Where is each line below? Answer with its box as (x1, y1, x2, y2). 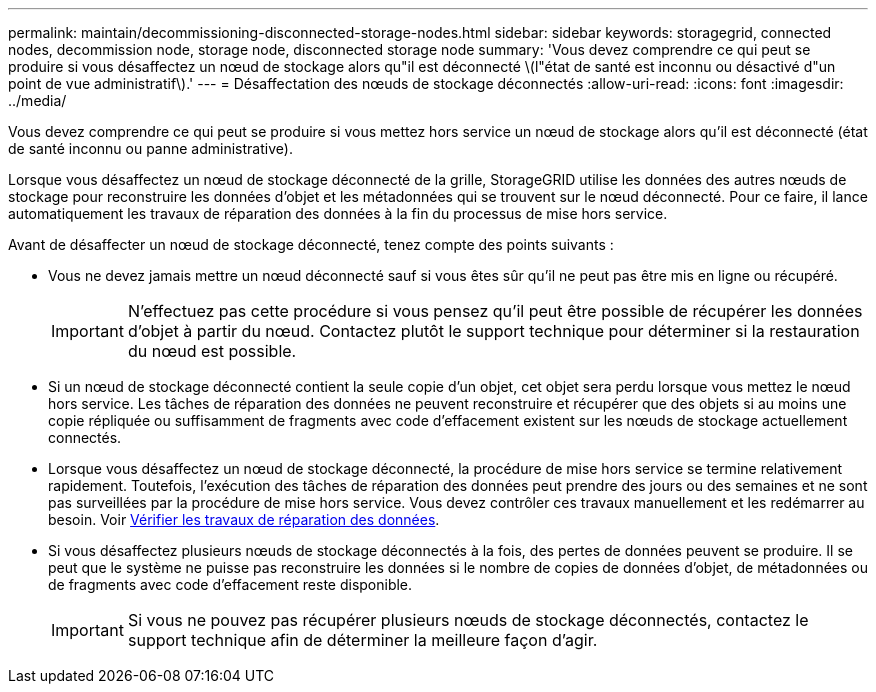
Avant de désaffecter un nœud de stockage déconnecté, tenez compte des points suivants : (8, 236, 614, 253)
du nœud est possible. (127, 341, 297, 361)
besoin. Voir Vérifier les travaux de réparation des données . (48, 511, 440, 528)
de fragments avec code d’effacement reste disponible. (48, 576, 413, 593)
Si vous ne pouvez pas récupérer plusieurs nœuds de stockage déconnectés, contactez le (127, 610, 809, 630)
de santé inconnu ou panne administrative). (8, 140, 293, 157)
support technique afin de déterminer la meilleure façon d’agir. (127, 630, 598, 650)
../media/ (8, 92, 67, 109)
